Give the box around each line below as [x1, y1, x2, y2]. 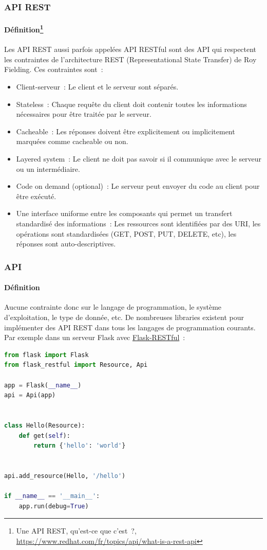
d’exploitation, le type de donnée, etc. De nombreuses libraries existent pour [4, 312, 244, 323]
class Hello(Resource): [4, 421, 85, 429]
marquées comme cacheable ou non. [16, 136, 128, 147]
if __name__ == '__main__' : [4, 492, 100, 500]
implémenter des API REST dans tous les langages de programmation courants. [4, 322, 256, 332]
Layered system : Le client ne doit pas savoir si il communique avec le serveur [16, 153, 262, 164]
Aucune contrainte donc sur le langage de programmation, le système [4, 301, 222, 312]
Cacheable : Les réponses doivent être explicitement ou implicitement [16, 126, 235, 136]
